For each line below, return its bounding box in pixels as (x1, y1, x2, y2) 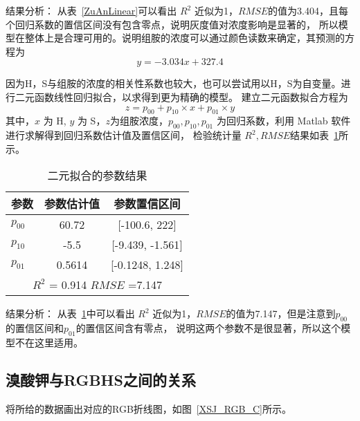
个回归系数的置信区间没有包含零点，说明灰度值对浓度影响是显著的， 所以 (6, 17, 339, 31)
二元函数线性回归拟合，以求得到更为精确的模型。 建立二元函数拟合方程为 (15, 89, 348, 104)
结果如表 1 (290, 128, 339, 142)
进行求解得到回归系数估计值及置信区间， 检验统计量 (6, 128, 242, 142)
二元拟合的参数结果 (47, 167, 147, 184)
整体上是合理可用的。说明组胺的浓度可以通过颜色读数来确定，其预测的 (24, 30, 345, 45)
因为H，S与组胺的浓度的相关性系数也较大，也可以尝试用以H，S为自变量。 (6, 76, 341, 91)
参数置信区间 (114, 196, 181, 212)
